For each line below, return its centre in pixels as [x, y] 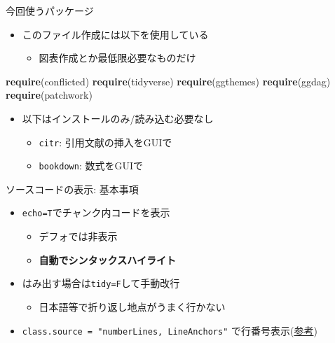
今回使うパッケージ [50, 10]
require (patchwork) [49, 95]
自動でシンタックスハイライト [107, 259]
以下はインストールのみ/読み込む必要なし [118, 118]
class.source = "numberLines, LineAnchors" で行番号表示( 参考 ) [170, 330]
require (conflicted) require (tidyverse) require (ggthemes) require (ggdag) [168, 81]
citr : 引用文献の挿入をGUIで [105, 142]
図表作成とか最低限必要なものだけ [117, 58]
